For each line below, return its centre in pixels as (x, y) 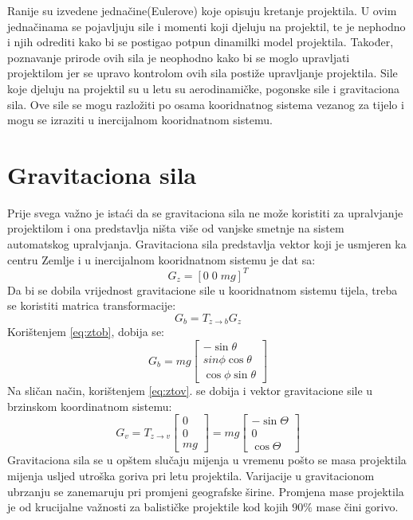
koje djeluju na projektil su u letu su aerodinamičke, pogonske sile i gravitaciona (204, 88)
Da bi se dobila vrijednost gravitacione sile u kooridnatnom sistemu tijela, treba (203, 289)
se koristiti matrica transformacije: (92, 305)
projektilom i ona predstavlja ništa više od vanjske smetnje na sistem (176, 228)
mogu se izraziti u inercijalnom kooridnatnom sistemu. (140, 120)
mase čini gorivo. (357, 507)
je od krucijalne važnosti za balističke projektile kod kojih (148, 507)
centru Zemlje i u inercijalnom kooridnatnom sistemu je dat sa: (161, 259)
